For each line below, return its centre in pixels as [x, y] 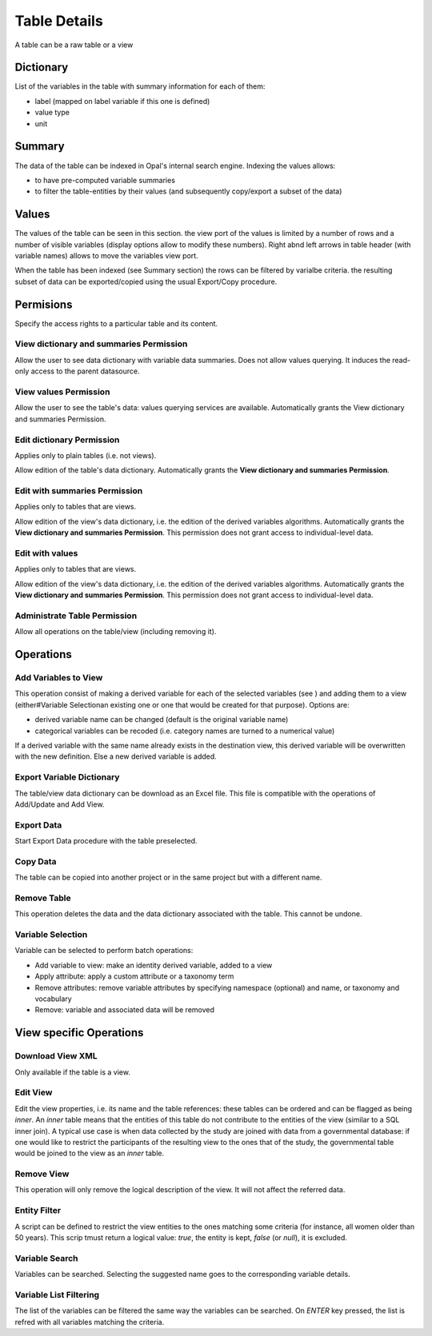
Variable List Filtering [57, 1294]
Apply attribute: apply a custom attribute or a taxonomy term [134, 976]
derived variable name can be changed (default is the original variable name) [162, 720]
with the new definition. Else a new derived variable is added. [116, 756]
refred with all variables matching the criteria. [90, 1322]
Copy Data [36, 861]
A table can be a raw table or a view [74, 45]
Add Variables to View [59, 678]
